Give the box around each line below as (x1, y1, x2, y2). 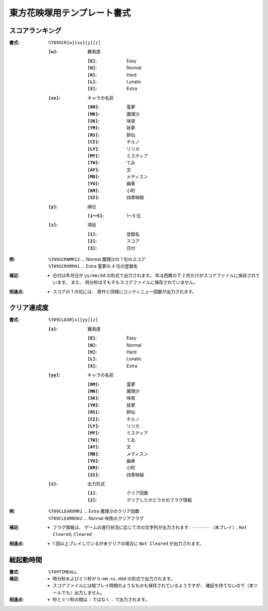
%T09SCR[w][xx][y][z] (48, 40, 101, 46)
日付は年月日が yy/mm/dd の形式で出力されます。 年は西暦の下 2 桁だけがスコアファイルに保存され (53, 272, 256, 278)
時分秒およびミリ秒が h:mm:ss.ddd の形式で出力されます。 (53, 576, 175, 582)
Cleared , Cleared (53, 531, 92, 537)
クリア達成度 (9, 304, 49, 312)
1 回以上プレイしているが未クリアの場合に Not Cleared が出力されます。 (53, 540, 204, 546)
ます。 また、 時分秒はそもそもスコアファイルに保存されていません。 (57, 279, 198, 286)
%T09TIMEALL (48, 569, 77, 575)
